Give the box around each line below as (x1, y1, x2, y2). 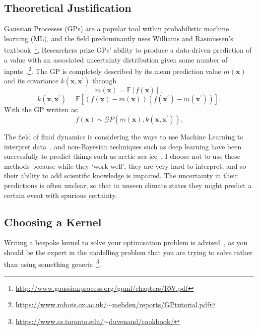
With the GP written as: (4, 104, 79, 115)
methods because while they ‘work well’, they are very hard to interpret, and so (4, 160, 246, 171)
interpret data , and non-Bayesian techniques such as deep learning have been (4, 141, 242, 151)
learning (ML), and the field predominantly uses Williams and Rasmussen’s (4, 33, 233, 43)
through (92, 75, 117, 86)
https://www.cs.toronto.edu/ (15, 316, 104, 327)
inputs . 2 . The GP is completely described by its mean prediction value (4, 65, 221, 76)
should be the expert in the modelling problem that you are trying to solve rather (4, 247, 253, 258)
